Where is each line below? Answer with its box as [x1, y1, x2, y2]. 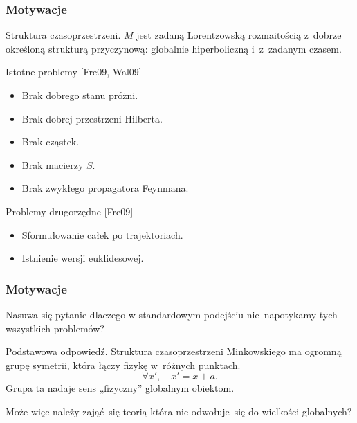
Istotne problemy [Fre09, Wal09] [6, 64, 142, 79]
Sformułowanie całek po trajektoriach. [21, 227, 183, 242]
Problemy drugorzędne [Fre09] [6, 204, 134, 218]
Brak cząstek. [21, 134, 80, 149]
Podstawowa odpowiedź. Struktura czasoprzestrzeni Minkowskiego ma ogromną [6, 344, 342, 359]
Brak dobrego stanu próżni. [21, 88, 138, 102]
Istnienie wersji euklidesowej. [21, 251, 144, 265]
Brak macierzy [21, 157, 84, 172]
